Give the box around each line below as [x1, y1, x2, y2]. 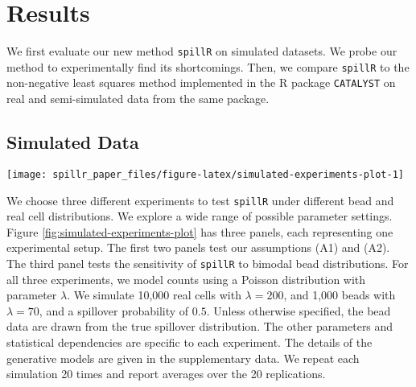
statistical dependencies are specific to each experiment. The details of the [6, 334, 373, 351]
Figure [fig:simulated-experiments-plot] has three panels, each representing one [6, 223, 393, 240]
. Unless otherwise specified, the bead [206, 302, 391, 319]
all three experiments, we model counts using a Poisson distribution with [6, 270, 366, 287]
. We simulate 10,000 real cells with [67, 286, 241, 303]
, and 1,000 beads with [283, 286, 396, 303]
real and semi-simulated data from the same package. [6, 90, 270, 107]
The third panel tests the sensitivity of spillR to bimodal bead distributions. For [6, 254, 409, 271]
